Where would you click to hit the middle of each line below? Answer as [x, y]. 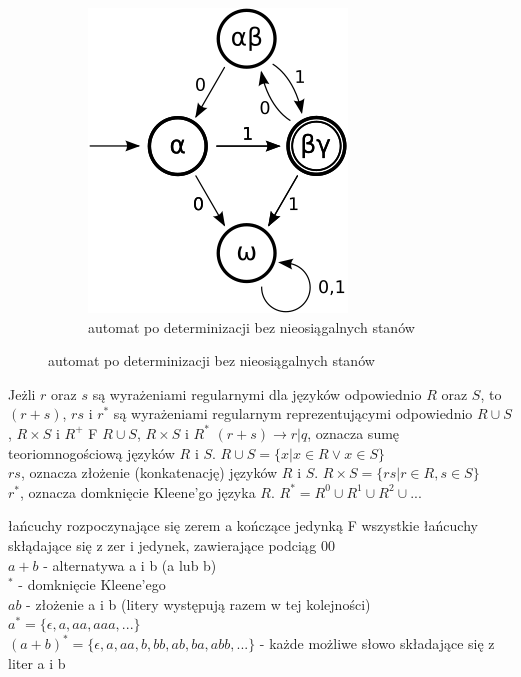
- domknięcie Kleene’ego [92, 584]
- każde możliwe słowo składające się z [377, 643]
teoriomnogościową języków [91, 452]
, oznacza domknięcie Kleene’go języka [138, 491]
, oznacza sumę [353, 432]
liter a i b [37, 663]
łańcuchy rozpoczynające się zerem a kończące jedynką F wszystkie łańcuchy [243, 525]
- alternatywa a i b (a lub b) [130, 564]
